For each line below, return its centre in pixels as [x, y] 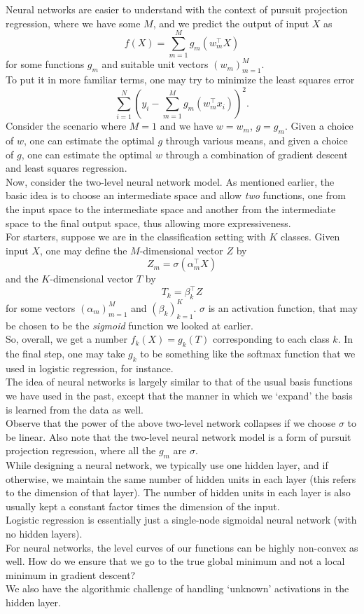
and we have [187, 126]
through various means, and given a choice [257, 140]
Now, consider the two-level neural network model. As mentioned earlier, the [170, 181]
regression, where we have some [73, 23]
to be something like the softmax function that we [248, 353]
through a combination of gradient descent [257, 154]
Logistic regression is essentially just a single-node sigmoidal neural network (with [181, 520]
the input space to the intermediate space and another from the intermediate [171, 209]
